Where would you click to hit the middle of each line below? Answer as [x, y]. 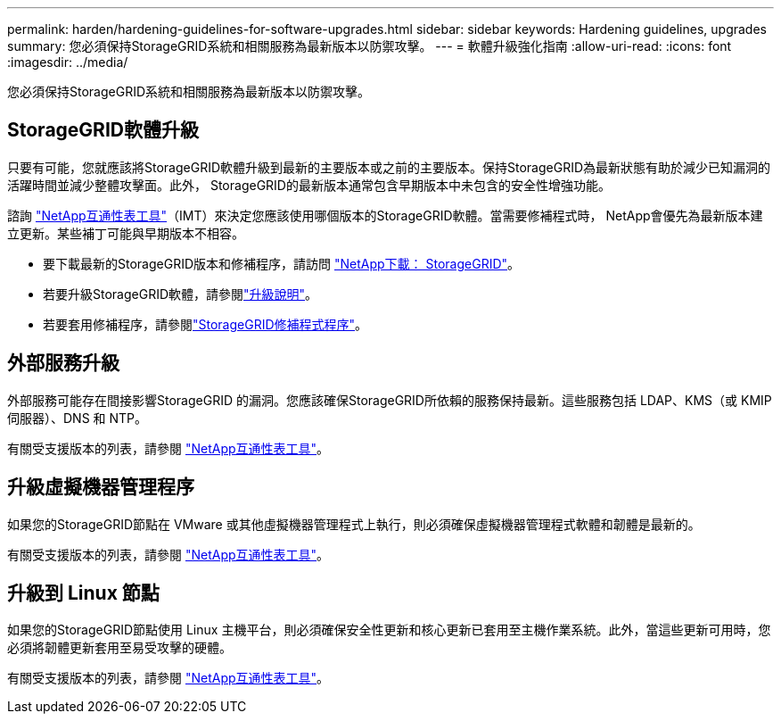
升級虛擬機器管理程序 [101, 487]
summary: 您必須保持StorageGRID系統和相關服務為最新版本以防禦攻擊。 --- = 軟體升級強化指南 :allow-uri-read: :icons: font [370, 46]
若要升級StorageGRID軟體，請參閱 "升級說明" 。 [181, 294]
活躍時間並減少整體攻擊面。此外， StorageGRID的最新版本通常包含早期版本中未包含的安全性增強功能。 [309, 185]
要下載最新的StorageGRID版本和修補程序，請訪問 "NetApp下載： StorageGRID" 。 [282, 263]
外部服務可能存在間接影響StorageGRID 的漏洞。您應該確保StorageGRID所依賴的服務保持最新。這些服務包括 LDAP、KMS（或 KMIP [390, 400]
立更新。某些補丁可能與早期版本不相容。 [126, 233]
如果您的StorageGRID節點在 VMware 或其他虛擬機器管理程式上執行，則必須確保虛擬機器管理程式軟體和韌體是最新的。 [354, 524]
